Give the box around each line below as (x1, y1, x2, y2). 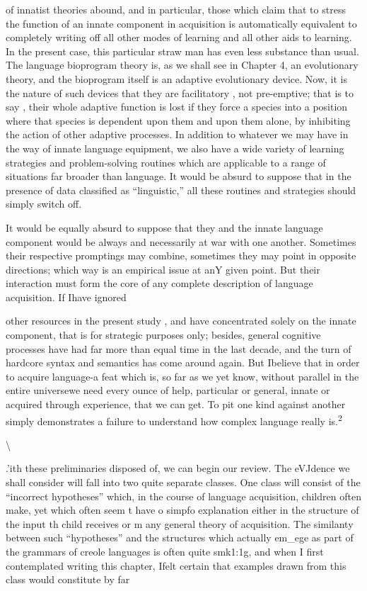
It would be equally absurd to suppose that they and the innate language (6, 220, 323, 235)
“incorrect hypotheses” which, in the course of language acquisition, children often (6, 488, 361, 503)
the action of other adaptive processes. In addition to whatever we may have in (6, 127, 349, 142)
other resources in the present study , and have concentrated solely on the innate (6, 313, 356, 328)
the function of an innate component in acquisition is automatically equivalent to (6, 16, 357, 30)
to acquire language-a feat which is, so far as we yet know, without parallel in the (6, 368, 359, 383)
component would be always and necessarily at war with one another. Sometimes (6, 234, 356, 249)
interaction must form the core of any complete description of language (6, 276, 313, 291)
